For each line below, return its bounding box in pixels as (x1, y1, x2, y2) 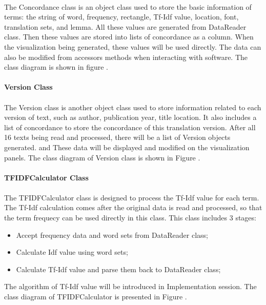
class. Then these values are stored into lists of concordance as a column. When (4, 31, 254, 42)
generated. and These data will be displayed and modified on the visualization (4, 141, 250, 152)
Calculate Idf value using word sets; (16, 247, 128, 257)
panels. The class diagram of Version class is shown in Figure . (4, 152, 200, 162)
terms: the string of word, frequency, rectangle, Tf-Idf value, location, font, (4, 11, 239, 22)
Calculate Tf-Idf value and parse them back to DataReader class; (16, 263, 221, 274)
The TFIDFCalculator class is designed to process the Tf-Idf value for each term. (4, 192, 259, 202)
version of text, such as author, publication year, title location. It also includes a (4, 112, 257, 123)
